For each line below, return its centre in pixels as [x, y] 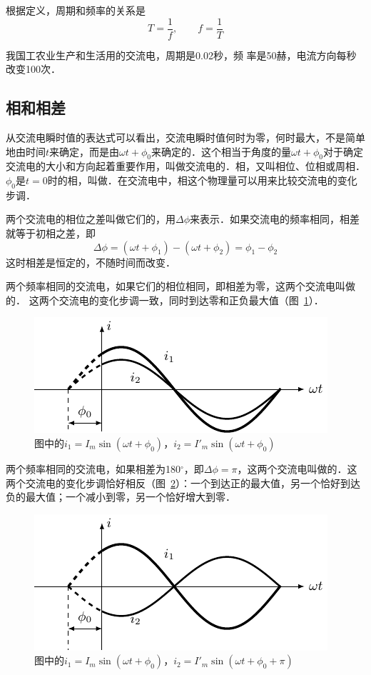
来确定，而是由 [85, 151]
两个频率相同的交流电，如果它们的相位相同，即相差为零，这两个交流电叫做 [181, 286]
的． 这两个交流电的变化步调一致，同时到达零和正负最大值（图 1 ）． [165, 300]
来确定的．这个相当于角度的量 [222, 151]
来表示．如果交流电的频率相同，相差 [275, 219]
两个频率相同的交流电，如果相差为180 [93, 468]
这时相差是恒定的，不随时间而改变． [91, 262]
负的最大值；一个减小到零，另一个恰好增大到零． [121, 497]
